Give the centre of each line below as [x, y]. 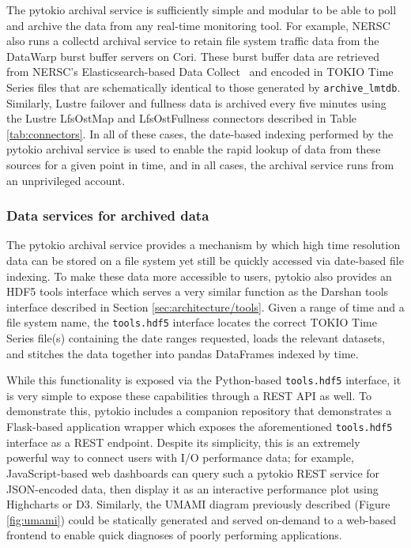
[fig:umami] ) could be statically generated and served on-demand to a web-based [202, 519]
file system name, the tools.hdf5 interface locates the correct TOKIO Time [192, 322]
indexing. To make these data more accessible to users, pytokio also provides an [199, 276]
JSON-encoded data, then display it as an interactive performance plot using [192, 488]
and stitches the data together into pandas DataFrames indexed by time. [183, 353]
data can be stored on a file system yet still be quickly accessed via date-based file [205, 260]
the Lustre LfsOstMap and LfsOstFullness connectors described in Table [181, 118]
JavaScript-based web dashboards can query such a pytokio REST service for [193, 472]
